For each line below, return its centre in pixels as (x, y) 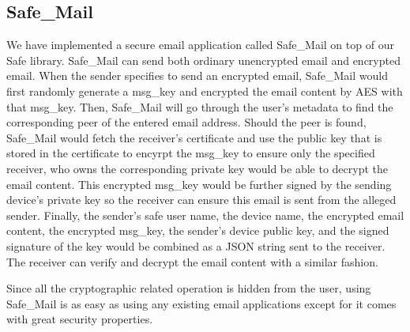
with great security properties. (80, 319)
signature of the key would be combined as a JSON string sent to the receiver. (196, 245)
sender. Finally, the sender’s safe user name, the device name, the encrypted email (205, 215)
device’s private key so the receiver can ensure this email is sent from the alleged (201, 200)
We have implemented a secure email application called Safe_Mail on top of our (200, 45)
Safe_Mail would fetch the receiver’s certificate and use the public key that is (194, 137)
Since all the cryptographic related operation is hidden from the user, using (189, 288)
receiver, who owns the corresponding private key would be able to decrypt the (197, 168)
